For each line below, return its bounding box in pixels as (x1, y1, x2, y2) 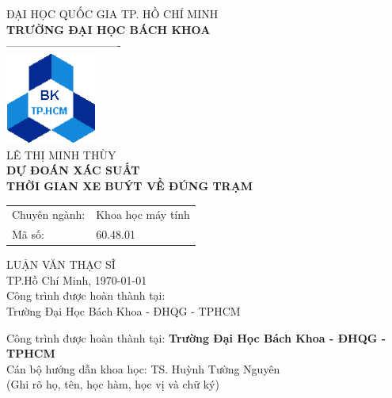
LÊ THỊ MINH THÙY (6, 146, 116, 163)
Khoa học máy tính (96, 206, 190, 223)
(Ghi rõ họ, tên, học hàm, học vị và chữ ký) (6, 376, 219, 392)
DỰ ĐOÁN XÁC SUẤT (6, 162, 140, 178)
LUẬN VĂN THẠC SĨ (6, 256, 116, 273)
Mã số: (12, 226, 44, 243)
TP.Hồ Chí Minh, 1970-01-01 (6, 271, 147, 288)
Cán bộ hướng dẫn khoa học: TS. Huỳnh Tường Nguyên (6, 360, 280, 377)
